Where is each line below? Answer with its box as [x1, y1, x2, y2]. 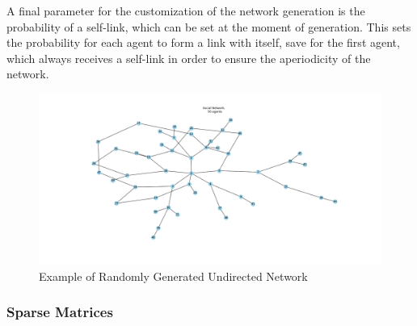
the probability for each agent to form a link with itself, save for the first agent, [6, 34, 400, 51]
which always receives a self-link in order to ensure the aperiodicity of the [6, 49, 371, 66]
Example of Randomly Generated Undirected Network [39, 267, 308, 284]
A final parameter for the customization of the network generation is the [6, 2, 365, 19]
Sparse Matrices [6, 302, 113, 322]
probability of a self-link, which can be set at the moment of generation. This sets [6, 18, 411, 35]
